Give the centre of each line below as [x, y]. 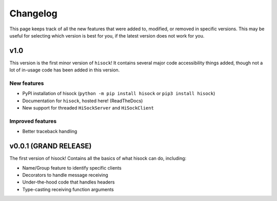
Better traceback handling [50, 132]
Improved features [33, 121]
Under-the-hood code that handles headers [68, 182]
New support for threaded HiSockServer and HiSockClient [88, 108]
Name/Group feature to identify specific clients [72, 168]
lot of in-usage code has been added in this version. [65, 70]
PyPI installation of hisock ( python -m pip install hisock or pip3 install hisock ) [119, 94]
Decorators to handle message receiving [65, 175]
